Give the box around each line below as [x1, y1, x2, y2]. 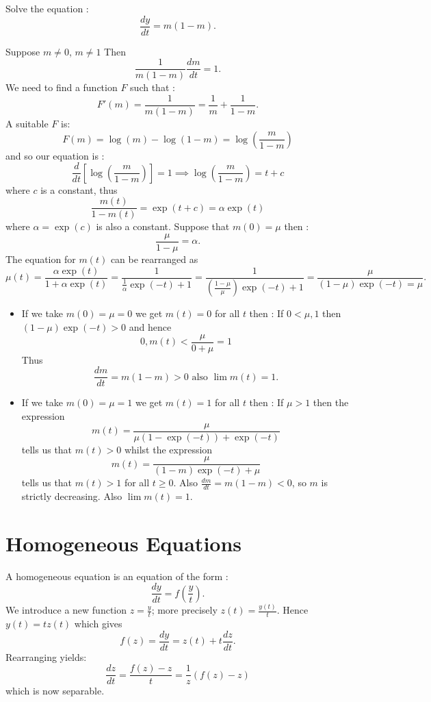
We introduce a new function [5, 603, 127, 617]
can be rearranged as [110, 251, 198, 266]
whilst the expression [124, 442, 213, 456]
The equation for [5, 251, 76, 266]
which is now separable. [5, 684, 105, 698]
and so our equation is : [5, 148, 105, 162]
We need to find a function [5, 80, 118, 95]
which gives [74, 616, 122, 630]
